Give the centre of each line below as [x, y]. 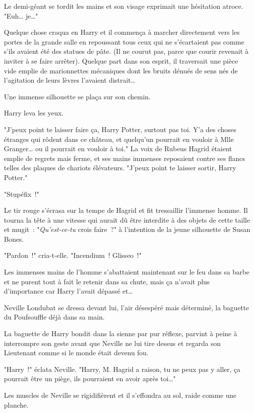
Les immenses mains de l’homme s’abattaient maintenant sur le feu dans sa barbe [127, 272]
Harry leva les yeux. [34, 113]
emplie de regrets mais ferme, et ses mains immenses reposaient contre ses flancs [125, 158]
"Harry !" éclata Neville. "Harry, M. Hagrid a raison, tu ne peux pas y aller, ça [122, 369]
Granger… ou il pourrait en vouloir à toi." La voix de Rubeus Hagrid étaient [118, 149]
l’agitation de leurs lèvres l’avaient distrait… [70, 80]
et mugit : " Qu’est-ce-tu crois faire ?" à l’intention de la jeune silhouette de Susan [127, 229]
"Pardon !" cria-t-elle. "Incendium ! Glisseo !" [73, 255]
